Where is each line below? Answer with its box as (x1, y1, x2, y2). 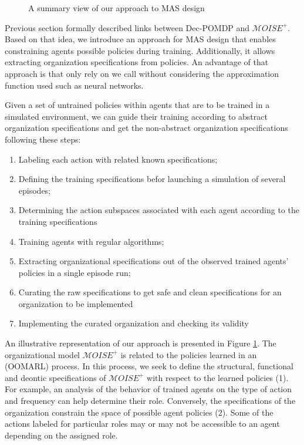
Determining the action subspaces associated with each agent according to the (18, 204, 299, 216)
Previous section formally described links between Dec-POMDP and (5, 21, 250, 33)
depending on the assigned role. (5, 429, 118, 441)
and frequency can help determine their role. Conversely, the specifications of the (5, 395, 296, 407)
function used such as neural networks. (5, 79, 144, 91)
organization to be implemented (18, 297, 133, 309)
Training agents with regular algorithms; (18, 235, 164, 247)
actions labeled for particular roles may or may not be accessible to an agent (5, 417, 280, 430)
